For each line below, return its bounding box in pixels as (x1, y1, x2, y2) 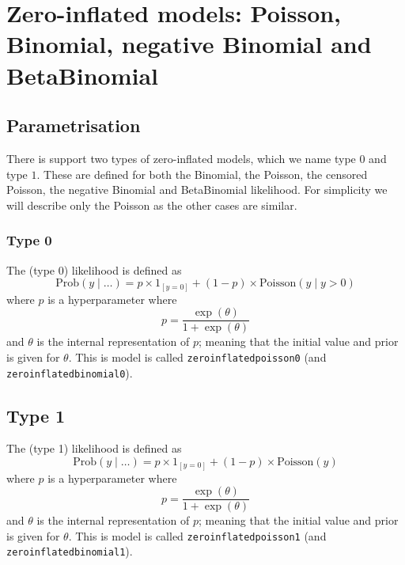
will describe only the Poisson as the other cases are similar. (6, 196, 297, 213)
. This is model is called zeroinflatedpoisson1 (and (68, 527, 327, 544)
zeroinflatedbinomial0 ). (6, 364, 133, 381)
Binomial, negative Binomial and (6, 28, 372, 60)
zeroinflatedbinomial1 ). (6, 543, 133, 559)
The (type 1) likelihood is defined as (6, 440, 182, 457)
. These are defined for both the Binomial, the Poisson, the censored (36, 165, 368, 182)
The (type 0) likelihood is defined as (6, 261, 182, 278)
